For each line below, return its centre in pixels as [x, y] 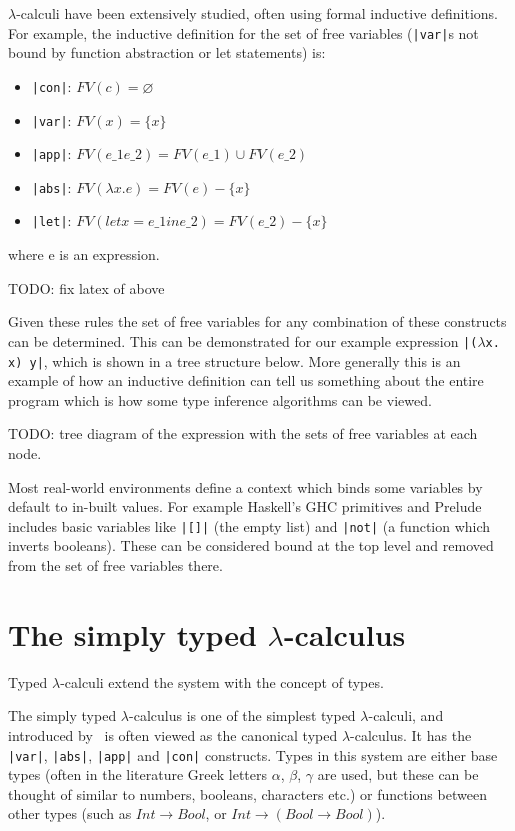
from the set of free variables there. [115, 565]
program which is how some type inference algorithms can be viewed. [220, 399]
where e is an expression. [84, 254]
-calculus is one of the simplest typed [242, 715]
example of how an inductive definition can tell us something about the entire [246, 380]
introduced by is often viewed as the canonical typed [173, 734]
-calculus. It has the [411, 734]
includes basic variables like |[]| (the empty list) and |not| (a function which [249, 525]
